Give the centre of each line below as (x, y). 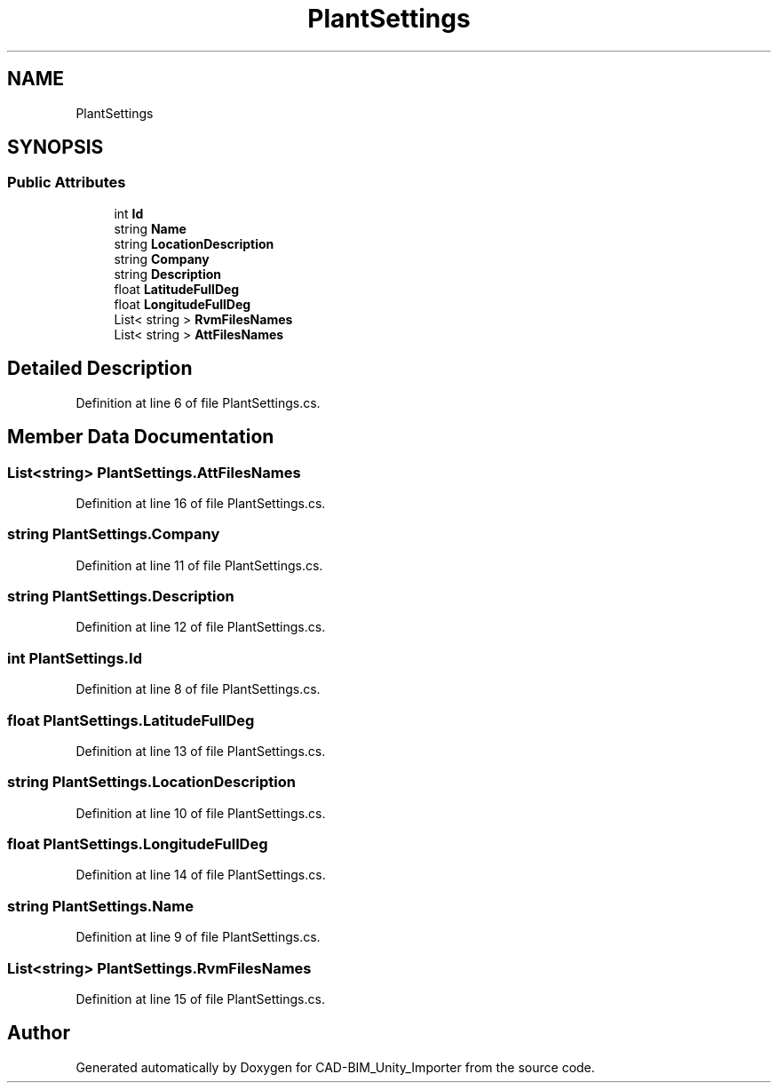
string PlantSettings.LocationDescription (151, 782)
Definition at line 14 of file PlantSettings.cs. (201, 875)
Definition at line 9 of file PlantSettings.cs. (198, 937)
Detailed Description (100, 369)
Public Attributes (67, 183)
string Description (168, 274)
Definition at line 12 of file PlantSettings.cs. (201, 627)
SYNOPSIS (56, 147)
